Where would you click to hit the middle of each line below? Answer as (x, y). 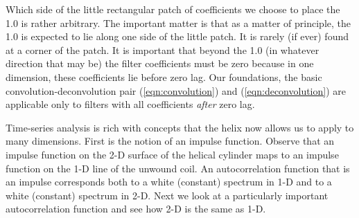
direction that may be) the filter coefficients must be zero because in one (160, 63)
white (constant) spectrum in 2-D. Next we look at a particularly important (167, 195)
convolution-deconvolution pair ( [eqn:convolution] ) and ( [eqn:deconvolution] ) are (176, 90)
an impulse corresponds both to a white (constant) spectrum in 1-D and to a (169, 182)
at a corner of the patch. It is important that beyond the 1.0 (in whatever (163, 49)
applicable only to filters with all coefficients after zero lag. (130, 104)
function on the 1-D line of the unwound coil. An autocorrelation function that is (178, 168)
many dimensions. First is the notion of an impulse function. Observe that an (170, 141)
